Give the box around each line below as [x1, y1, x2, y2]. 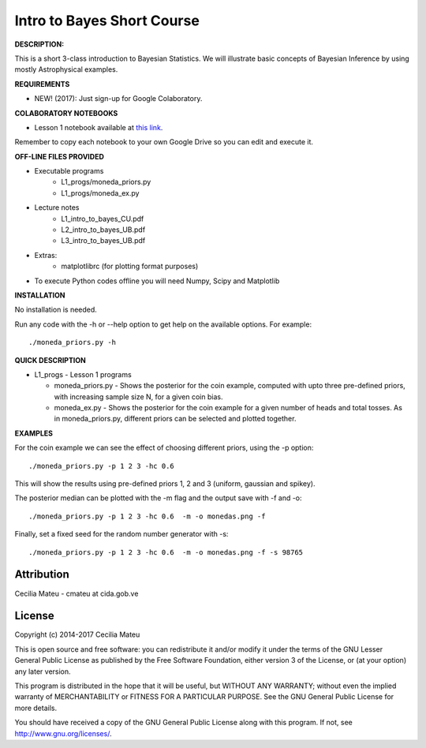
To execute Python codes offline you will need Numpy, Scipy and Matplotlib [34, 276, 280, 286]
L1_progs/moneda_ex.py [61, 188, 140, 197]
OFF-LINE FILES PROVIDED [14, 151, 104, 161]
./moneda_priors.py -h [28, 338, 117, 347]
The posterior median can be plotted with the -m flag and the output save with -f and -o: [14, 493, 303, 503]
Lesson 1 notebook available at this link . [34, 122, 163, 132]
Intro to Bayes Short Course [14, 12, 200, 29]
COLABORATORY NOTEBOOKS [14, 108, 118, 118]
